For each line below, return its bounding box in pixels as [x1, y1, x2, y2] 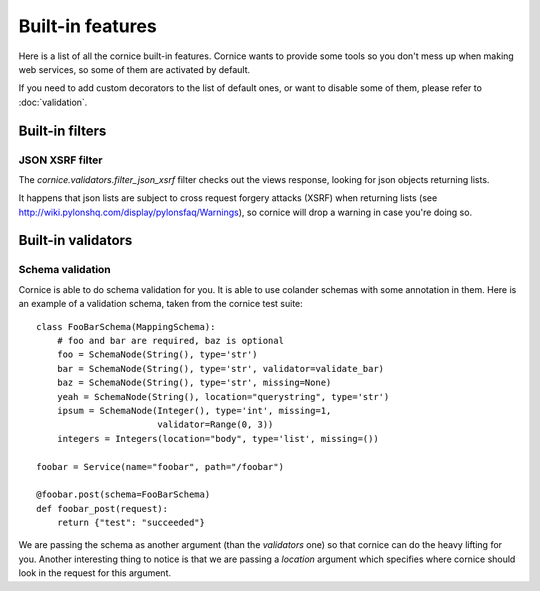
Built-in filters [18, 122, 107, 139]
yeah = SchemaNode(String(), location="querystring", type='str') [56, 391, 390, 402]
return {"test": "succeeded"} [56, 517, 205, 529]
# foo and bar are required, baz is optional [56, 335, 285, 346]
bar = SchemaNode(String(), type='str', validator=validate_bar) [56, 363, 385, 374]
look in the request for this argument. [18, 567, 172, 579]
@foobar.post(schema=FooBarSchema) [36, 489, 211, 500]
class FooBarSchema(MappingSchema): [36, 321, 216, 332]
